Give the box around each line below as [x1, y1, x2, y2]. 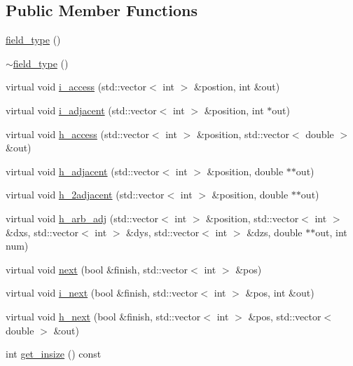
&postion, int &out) [194, 79, 280, 94]
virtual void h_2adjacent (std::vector [6, 187, 165, 202]
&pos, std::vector [248, 309, 321, 323]
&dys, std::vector [126, 224, 200, 239]
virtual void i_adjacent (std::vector [6, 102, 157, 117]
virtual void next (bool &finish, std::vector [6, 262, 188, 276]
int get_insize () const [6, 346, 102, 361]
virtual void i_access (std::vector [6, 79, 146, 94]
